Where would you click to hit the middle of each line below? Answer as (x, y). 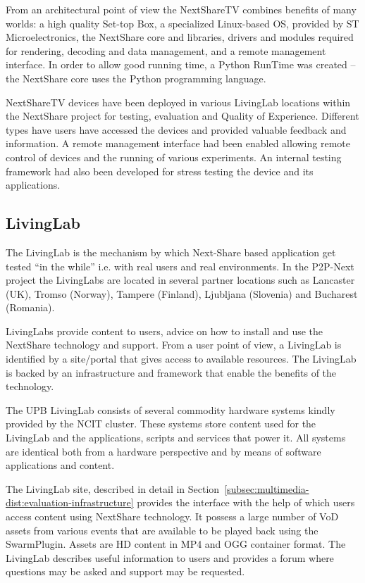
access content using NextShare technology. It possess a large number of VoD (172, 516)
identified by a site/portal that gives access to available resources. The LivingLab (181, 359)
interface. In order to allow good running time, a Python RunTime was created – (181, 64)
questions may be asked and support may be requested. (125, 571)
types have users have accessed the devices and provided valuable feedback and (176, 129)
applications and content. (60, 465)
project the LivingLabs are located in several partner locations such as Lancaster (180, 280)
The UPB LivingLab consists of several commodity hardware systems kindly (171, 409)
